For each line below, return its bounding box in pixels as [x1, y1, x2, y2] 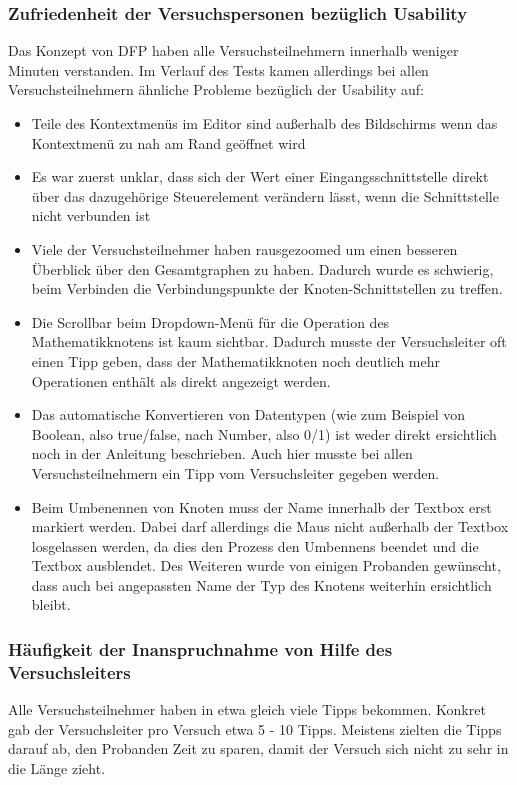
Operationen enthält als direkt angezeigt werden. [31, 370, 331, 391]
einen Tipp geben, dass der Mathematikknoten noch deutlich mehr [31, 350, 440, 371]
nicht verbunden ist [31, 205, 151, 226]
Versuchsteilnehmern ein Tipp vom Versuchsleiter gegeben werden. [31, 462, 440, 483]
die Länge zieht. [8, 757, 106, 778]
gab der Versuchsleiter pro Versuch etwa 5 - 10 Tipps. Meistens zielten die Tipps [8, 718, 502, 739]
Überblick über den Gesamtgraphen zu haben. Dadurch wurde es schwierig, [31, 258, 494, 279]
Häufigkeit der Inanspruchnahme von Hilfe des [8, 636, 393, 661]
